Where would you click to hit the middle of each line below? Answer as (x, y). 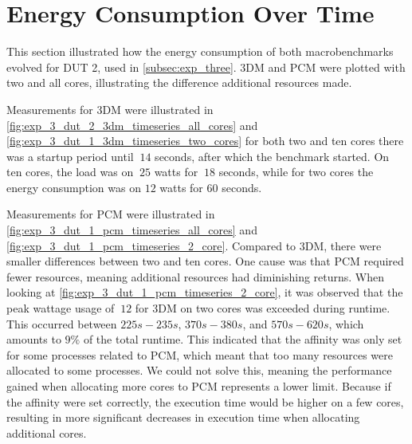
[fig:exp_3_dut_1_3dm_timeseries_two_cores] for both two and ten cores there (205, 141)
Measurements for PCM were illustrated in (111, 214)
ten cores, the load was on (70, 172)
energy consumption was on (74, 187)
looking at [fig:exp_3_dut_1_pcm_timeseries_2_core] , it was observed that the (205, 292)
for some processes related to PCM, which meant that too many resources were (200, 354)
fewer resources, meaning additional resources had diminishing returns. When (196, 276)
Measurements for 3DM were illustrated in (110, 109)
